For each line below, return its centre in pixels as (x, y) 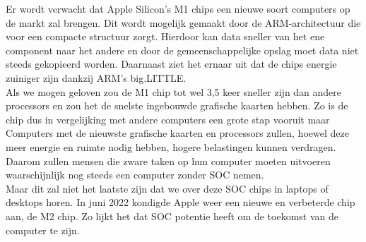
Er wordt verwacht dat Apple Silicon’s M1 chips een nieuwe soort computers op (178, 8)
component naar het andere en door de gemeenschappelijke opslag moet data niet (182, 50)
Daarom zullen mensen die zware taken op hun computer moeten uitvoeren (168, 161)
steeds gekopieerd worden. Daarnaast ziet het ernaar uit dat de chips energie (171, 64)
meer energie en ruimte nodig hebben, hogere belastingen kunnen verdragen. (171, 146)
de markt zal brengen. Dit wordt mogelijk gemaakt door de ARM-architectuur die (183, 22)
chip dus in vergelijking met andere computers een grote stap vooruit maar (168, 119)
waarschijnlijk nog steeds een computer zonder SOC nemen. (135, 175)
